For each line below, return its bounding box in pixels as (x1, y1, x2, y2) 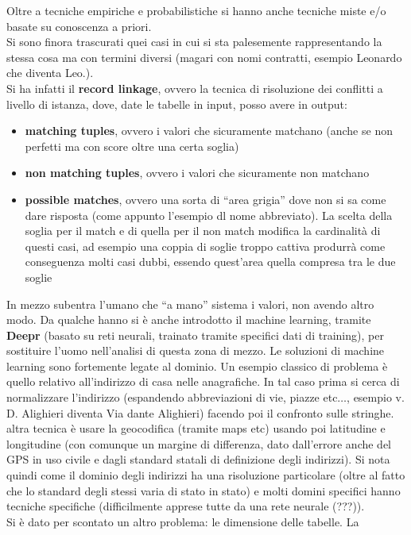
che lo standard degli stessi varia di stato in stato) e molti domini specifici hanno (6, 482, 401, 498)
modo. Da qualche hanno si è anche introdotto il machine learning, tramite (6, 311, 371, 328)
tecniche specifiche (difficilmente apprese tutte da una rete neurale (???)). (6, 498, 365, 514)
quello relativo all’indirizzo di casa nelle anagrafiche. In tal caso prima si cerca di (6, 373, 400, 390)
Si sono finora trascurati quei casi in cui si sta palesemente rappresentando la (6, 33, 382, 50)
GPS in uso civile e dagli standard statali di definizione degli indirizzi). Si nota (6, 451, 390, 468)
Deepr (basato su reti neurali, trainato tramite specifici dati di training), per (6, 326, 384, 343)
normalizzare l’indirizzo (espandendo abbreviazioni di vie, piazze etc (6, 389, 338, 406)
